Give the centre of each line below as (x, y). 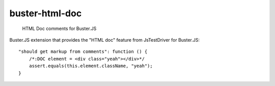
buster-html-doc (46, 13)
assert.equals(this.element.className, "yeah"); (91, 66)
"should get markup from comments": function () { (83, 52)
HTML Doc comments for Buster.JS (59, 28)
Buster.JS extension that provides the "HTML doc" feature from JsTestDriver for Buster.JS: (105, 40)
